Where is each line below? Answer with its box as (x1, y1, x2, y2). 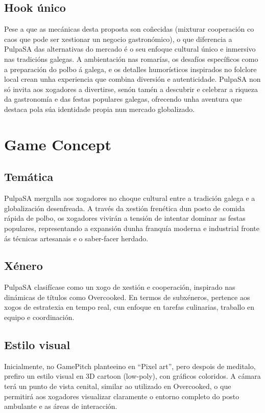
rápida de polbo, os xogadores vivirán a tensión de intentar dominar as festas (4, 213, 246, 223)
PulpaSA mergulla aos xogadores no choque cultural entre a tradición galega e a (4, 193, 255, 203)
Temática (4, 169, 54, 185)
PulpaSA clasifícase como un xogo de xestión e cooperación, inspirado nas (4, 282, 235, 292)
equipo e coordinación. (4, 312, 75, 323)
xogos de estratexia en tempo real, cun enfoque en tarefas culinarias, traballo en (4, 302, 255, 312)
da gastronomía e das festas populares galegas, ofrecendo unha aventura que (4, 94, 242, 104)
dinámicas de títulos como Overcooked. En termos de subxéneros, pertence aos (4, 291, 250, 302)
